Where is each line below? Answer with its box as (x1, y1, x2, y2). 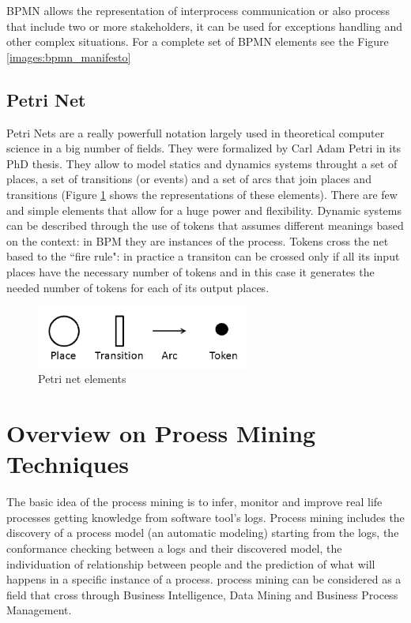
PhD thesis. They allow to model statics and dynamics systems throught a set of (6, 155, 398, 171)
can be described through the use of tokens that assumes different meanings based (6, 217, 404, 234)
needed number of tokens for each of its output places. (6, 279, 270, 295)
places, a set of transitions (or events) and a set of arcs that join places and (6, 171, 371, 187)
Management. (6, 602, 72, 618)
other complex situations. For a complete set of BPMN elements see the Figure (6, 33, 389, 50)
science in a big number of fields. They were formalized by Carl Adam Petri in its (6, 140, 402, 156)
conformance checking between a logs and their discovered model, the (6, 539, 342, 556)
